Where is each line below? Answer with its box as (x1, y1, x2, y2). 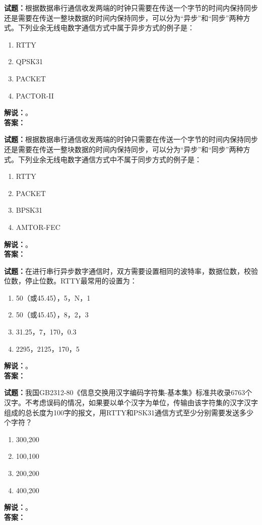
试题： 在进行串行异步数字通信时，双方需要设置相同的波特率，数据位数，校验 (4, 265, 258, 276)
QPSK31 (16, 56, 43, 67)
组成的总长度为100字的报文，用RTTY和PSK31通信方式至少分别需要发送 (4, 407, 240, 417)
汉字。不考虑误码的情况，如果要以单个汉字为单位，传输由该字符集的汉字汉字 (4, 397, 258, 408)
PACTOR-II (16, 90, 54, 101)
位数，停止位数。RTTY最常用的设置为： (4, 275, 137, 286)
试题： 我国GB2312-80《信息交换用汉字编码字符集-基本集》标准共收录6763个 (4, 387, 252, 398)
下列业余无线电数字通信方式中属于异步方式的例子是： (18, 22, 194, 33)
